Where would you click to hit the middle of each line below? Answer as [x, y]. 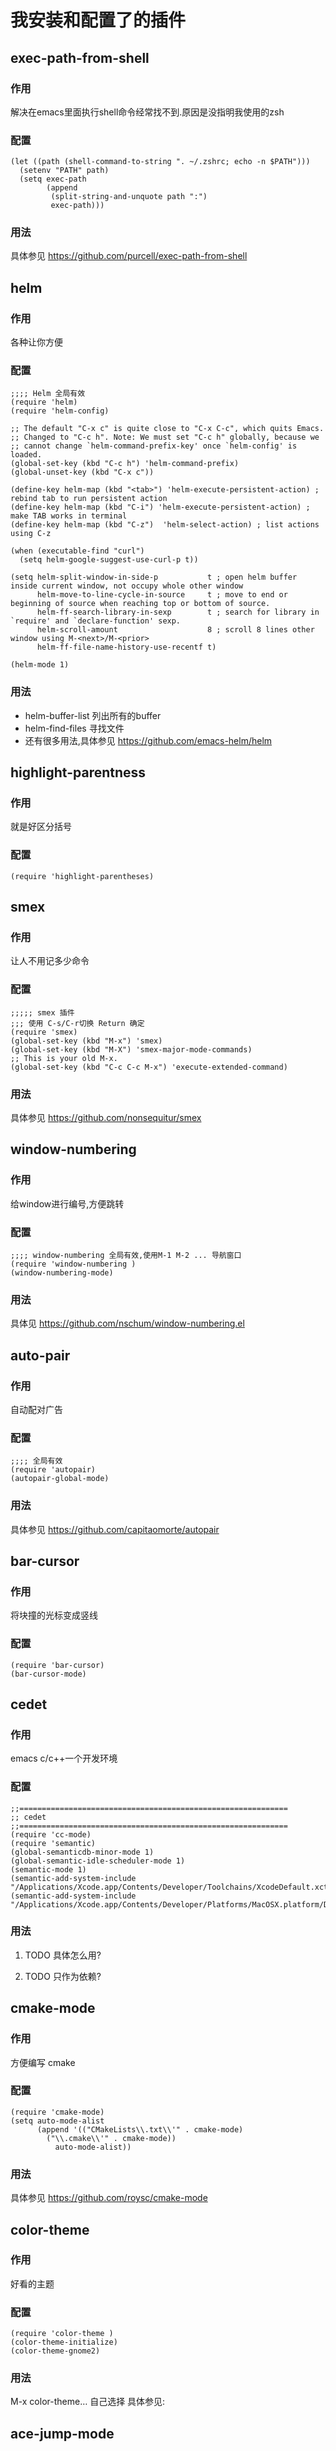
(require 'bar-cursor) [57, 1665]
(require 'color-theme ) [62, 2334]
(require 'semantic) [53, 1843]
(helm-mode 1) [40, 665]
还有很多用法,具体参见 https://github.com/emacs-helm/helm [148, 740]
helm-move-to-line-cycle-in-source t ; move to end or [162, 595]
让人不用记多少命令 [50, 961]
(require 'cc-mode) [51, 1834]
